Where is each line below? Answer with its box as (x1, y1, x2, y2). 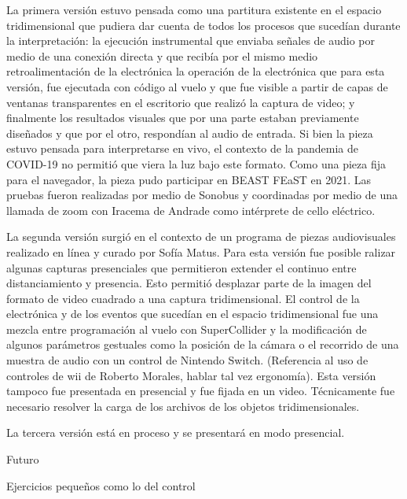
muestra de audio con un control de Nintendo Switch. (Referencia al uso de (6, 352, 368, 368)
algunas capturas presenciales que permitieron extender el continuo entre (6, 259, 357, 275)
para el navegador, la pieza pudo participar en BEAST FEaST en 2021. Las (6, 171, 372, 187)
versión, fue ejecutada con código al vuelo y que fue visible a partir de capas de (6, 78, 388, 94)
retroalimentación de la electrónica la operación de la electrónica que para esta (6, 63, 385, 79)
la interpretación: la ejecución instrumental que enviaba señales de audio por (6, 32, 376, 49)
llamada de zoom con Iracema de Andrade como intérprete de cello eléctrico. (6, 201, 376, 218)
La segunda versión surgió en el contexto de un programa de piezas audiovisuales (6, 228, 396, 245)
